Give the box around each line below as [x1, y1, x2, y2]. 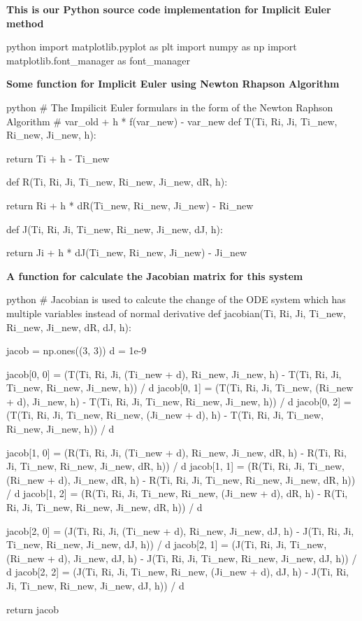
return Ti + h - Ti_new [6, 151, 110, 165]
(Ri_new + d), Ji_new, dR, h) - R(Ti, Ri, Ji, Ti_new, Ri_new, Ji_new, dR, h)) [6, 472, 356, 487]
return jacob [6, 601, 59, 616]
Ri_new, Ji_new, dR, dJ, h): [6, 319, 131, 334]
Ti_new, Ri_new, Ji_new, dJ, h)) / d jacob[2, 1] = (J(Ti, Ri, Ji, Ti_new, [6, 537, 327, 552]
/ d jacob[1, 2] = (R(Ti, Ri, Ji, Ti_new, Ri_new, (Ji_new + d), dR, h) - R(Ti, [6, 486, 348, 501]
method [6, 15, 44, 30]
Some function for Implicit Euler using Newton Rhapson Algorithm [6, 76, 340, 91]
